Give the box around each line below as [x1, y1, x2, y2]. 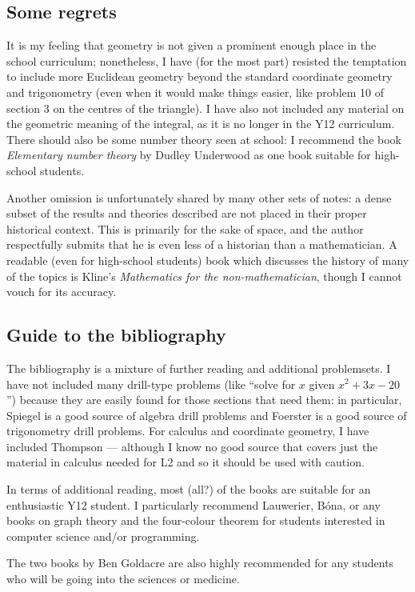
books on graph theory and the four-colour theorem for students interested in [6, 512, 385, 529]
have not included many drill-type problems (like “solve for [6, 375, 296, 392]
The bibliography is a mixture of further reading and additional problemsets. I [6, 359, 391, 376]
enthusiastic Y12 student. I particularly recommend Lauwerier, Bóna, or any [6, 496, 381, 513]
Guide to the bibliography [6, 322, 226, 347]
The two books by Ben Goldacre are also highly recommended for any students [6, 554, 394, 571]
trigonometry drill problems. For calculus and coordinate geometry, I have [6, 422, 369, 439]
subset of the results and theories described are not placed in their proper [6, 205, 367, 222]
